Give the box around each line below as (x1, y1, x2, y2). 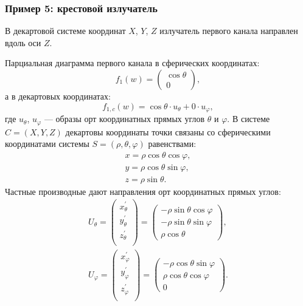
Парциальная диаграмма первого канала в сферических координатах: (5, 56, 260, 69)
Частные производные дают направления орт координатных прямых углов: (5, 185, 281, 197)
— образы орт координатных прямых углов (44, 112, 205, 125)
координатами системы (5, 137, 89, 150)
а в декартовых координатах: (5, 90, 111, 102)
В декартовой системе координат (5, 24, 126, 37)
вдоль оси (5, 36, 41, 49)
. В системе (227, 112, 270, 125)
